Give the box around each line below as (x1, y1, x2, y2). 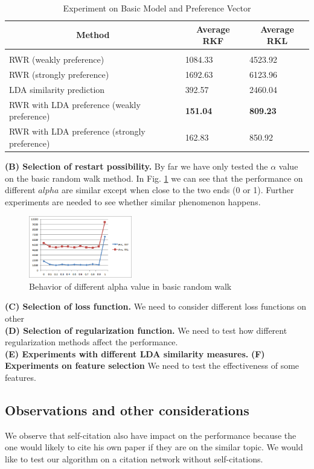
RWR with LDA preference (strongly (9, 125, 146, 138)
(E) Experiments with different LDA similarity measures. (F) (5, 347, 265, 360)
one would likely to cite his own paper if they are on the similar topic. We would (5, 441, 303, 453)
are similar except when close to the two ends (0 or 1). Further (62, 183, 294, 196)
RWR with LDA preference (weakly (9, 98, 141, 110)
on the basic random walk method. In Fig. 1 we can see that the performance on (5, 171, 303, 184)
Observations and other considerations (5, 400, 249, 419)
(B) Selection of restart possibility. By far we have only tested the (5, 159, 268, 172)
